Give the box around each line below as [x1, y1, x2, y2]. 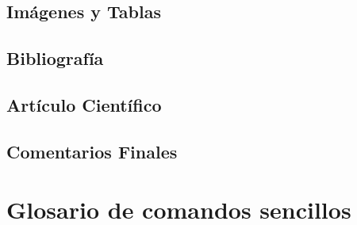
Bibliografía [6, 46, 104, 71]
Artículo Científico [6, 92, 162, 116]
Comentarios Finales [6, 139, 178, 163]
